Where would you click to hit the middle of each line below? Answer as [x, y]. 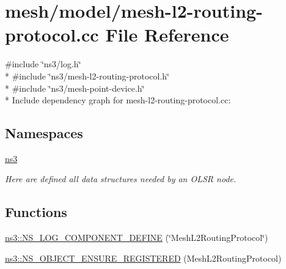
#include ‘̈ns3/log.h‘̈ [43, 64]
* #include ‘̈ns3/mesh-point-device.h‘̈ [75, 88]
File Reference [167, 35]
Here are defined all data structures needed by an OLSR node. [121, 179]
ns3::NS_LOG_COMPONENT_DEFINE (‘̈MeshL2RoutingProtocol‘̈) [137, 238]
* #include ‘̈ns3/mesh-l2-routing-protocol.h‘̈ [87, 76]
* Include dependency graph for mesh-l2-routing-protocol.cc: [118, 100]
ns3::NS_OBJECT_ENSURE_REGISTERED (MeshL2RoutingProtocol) [143, 258]
